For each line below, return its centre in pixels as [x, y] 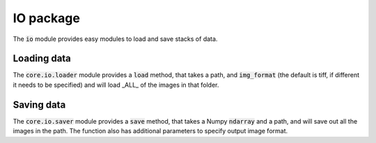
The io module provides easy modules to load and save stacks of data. [115, 39]
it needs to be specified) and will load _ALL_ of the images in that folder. [116, 85]
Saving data [39, 104]
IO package [46, 18]
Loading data [42, 59]
